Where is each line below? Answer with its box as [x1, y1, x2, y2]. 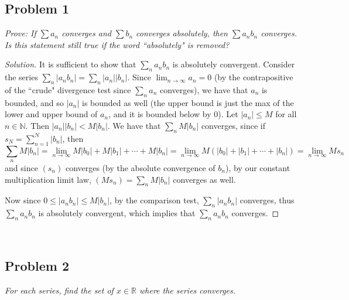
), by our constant [225, 161, 290, 173]
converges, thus [239, 194, 295, 206]
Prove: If [5, 27, 36, 39]
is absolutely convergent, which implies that [38, 207, 196, 219]
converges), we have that [159, 83, 248, 96]
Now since [5, 194, 41, 206]
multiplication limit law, [5, 173, 91, 185]
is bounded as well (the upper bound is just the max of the [82, 96, 294, 108]
